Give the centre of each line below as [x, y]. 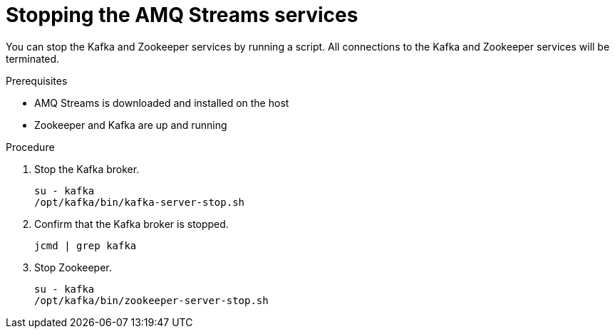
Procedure [30, 147]
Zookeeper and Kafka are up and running [131, 125]
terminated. [33, 58]
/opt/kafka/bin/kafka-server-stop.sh [140, 202]
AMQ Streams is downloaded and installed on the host [162, 103]
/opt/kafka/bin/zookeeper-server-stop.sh [151, 300]
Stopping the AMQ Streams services [182, 15]
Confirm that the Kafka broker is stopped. [131, 224]
